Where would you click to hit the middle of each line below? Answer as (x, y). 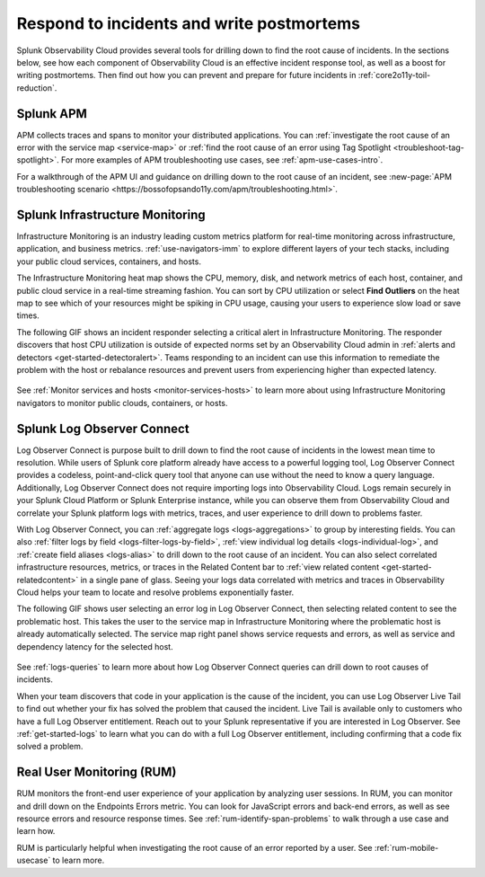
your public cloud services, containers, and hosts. (109, 261)
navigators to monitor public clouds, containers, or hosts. (122, 403)
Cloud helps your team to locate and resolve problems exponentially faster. (155, 592)
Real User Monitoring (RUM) (97, 772)
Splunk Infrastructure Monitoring (111, 215)
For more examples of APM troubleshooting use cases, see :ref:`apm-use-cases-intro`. (222, 160)
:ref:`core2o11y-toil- (394, 75)
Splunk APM (52, 114)
